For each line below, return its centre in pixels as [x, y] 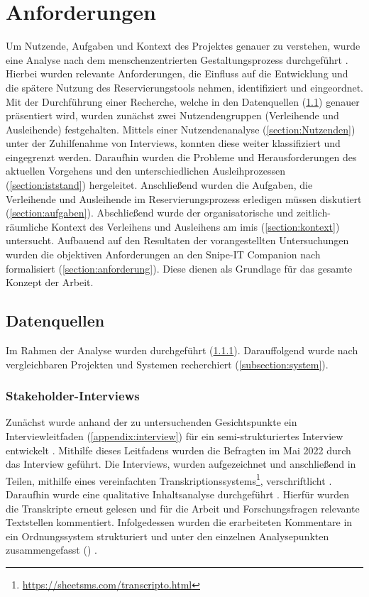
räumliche [27, 226]
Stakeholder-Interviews [73, 396]
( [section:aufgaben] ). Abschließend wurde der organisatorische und [150, 213]
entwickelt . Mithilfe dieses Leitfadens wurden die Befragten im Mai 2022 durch [178, 450]
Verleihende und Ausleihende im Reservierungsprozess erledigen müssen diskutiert [184, 198]
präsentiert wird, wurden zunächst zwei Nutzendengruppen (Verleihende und [172, 115]
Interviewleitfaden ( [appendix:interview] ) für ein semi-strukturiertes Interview [175, 436]
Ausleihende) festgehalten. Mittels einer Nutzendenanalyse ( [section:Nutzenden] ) [181, 129]
